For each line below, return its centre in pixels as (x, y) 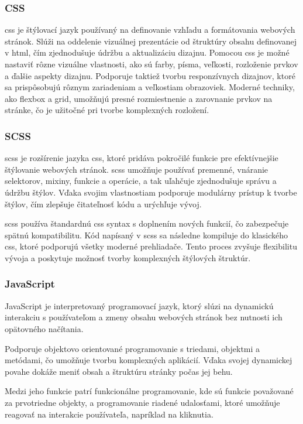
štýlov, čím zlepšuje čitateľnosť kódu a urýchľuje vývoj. (103, 204)
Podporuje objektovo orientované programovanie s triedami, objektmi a (132, 348)
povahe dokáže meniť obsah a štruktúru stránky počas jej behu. (119, 371)
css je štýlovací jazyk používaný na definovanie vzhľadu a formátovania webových (150, 30)
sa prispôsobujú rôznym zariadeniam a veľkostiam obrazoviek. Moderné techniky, (150, 87)
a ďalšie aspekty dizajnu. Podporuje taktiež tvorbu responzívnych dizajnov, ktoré (150, 75)
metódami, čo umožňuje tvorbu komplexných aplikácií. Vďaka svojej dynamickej (149, 360)
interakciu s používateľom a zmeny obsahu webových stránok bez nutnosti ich (144, 317)
